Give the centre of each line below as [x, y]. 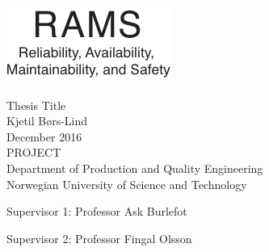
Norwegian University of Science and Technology [127, 184]
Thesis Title [36, 105]
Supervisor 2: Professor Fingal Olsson [99, 238]
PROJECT [34, 152]
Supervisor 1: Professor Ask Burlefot [97, 211]
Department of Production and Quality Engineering [135, 168]
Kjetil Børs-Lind [47, 121]
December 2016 [44, 136]
